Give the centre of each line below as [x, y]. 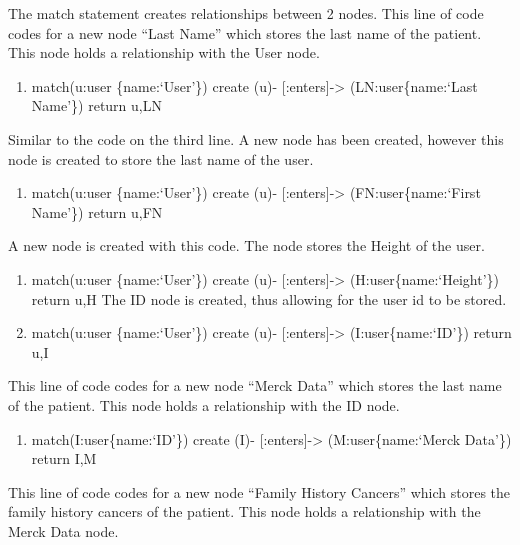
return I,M [64, 458]
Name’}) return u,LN [96, 105]
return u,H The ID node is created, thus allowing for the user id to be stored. [269, 298]
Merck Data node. [63, 530]
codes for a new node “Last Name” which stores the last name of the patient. [245, 32]
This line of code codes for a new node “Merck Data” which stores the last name [255, 385]
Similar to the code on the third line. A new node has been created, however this [256, 138]
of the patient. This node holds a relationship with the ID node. [204, 404]
